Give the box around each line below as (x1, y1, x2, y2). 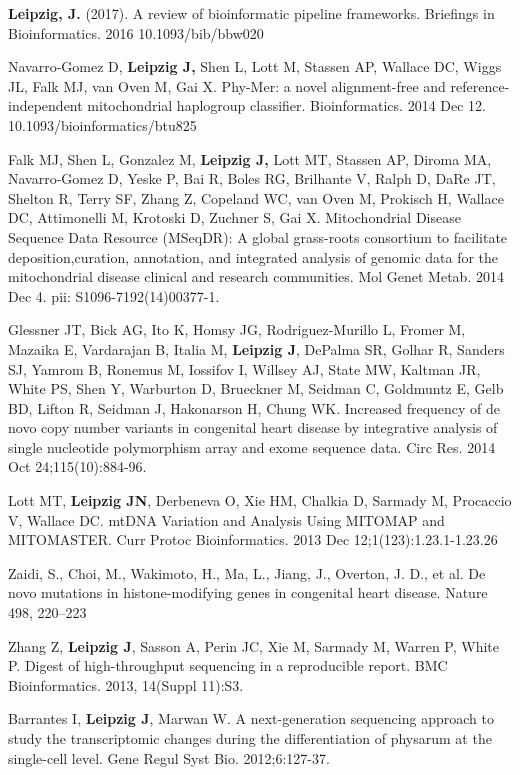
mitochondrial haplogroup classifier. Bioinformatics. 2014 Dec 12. (87, 95, 486, 116)
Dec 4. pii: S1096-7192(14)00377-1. (8, 285, 220, 306)
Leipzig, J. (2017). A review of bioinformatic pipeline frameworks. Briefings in (8, 3, 495, 23)
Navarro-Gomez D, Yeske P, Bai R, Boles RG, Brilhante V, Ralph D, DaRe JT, (8, 168, 496, 189)
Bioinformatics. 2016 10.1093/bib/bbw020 (8, 22, 264, 43)
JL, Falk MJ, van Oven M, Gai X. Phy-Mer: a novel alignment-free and (8, 75, 446, 96)
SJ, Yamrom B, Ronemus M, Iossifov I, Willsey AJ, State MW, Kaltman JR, (8, 358, 481, 379)
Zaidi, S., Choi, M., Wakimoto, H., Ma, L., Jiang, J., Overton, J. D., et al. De (8, 562, 486, 583)
